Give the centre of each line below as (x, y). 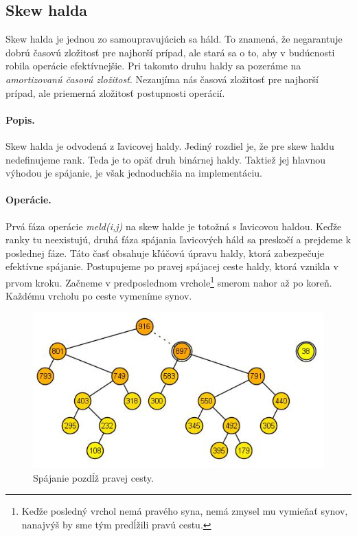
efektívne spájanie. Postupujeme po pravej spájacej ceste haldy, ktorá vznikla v (172, 266)
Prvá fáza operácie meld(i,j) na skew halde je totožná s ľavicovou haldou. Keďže (174, 226)
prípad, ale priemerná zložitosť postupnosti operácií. (115, 92)
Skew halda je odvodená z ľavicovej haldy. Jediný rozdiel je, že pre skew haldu (170, 145)
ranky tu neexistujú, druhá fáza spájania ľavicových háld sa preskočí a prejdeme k (178, 239)
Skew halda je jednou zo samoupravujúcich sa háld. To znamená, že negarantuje (174, 39)
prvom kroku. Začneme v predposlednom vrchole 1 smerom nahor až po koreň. (169, 281)
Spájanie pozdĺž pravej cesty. (93, 477)
